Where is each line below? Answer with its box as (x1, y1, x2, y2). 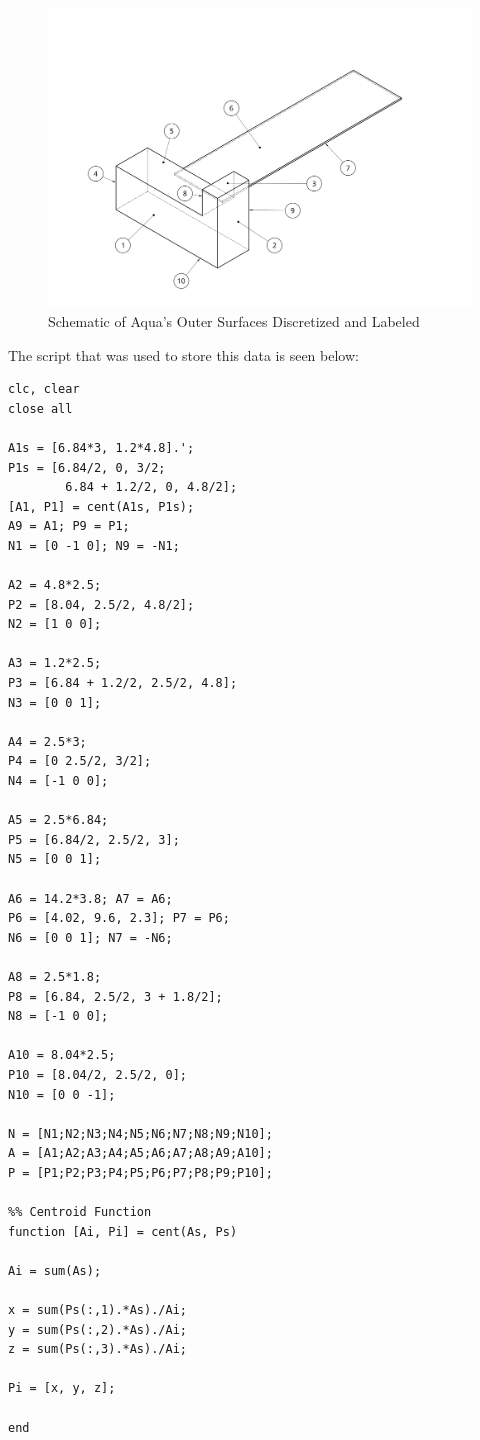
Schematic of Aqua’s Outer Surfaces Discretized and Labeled (48, 310, 420, 331)
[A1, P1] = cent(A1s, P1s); (8, 499, 195, 514)
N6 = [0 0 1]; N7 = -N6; (8, 930, 173, 945)
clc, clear (8, 382, 80, 397)
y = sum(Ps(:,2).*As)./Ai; (8, 1322, 187, 1337)
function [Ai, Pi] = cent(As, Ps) (8, 1224, 238, 1239)
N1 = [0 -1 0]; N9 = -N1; (8, 538, 180, 553)
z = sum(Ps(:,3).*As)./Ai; (8, 1342, 187, 1357)
